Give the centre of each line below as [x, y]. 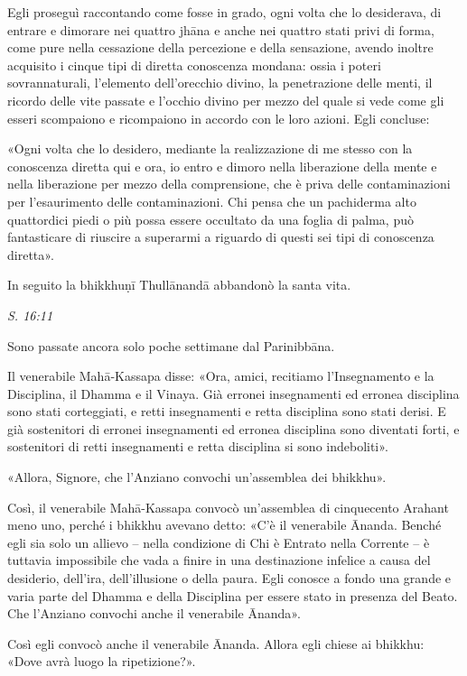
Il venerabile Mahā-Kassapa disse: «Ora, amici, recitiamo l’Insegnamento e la [221, 376]
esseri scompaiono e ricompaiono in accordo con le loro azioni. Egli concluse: [219, 118]
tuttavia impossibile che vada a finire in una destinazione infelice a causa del [219, 560]
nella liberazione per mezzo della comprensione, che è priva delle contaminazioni [229, 184]
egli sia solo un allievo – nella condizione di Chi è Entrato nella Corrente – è [219, 542]
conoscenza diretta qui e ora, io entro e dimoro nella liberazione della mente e [222, 166]
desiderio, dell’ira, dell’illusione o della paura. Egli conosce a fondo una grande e [229, 578]
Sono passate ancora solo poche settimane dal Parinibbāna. [171, 345]
